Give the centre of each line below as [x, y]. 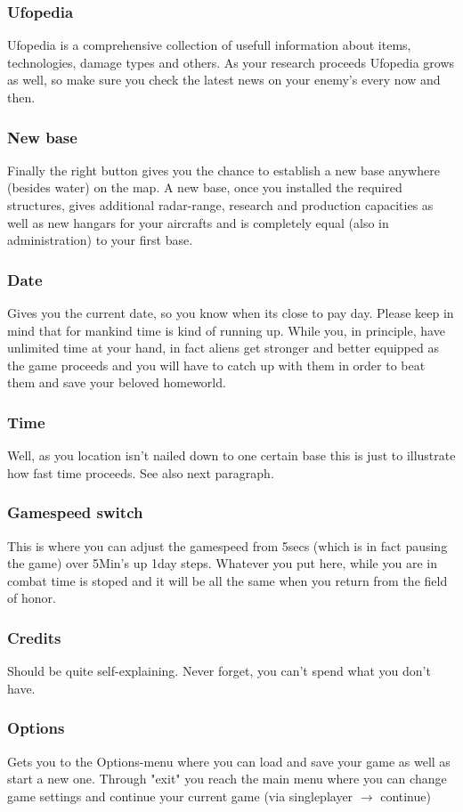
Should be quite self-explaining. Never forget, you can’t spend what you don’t [219, 671]
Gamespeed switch [75, 512]
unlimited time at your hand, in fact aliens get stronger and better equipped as [223, 348]
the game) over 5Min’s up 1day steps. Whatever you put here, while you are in [222, 563]
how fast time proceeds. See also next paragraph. [141, 472]
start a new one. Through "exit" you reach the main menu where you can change [227, 779]
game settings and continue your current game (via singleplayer [180, 796]
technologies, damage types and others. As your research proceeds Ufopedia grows [231, 62]
